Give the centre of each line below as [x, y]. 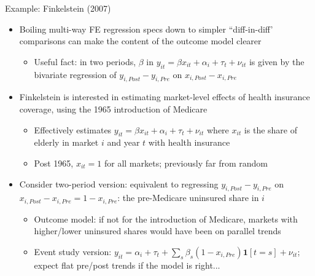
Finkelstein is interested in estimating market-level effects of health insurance [165, 97]
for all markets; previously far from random [186, 163]
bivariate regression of [75, 74]
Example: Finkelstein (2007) [58, 8]
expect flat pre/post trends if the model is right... [127, 265]
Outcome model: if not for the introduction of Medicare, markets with [166, 219]
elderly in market [66, 142]
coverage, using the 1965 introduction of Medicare [113, 108]
